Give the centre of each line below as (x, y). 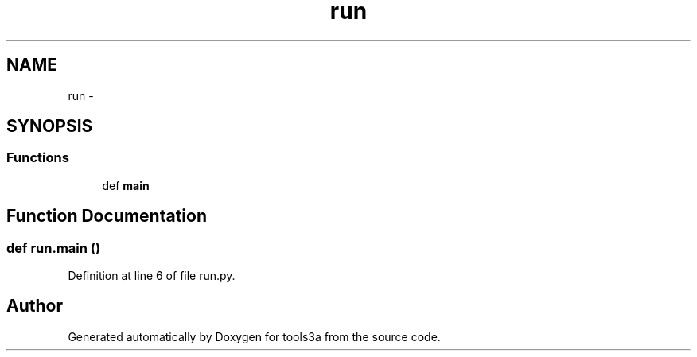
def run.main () (54, 248)
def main (126, 185)
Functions (38, 158)
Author (35, 306)
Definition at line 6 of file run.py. (152, 276)
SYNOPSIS (50, 126)
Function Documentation (107, 216)
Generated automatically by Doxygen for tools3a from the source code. (254, 336)
